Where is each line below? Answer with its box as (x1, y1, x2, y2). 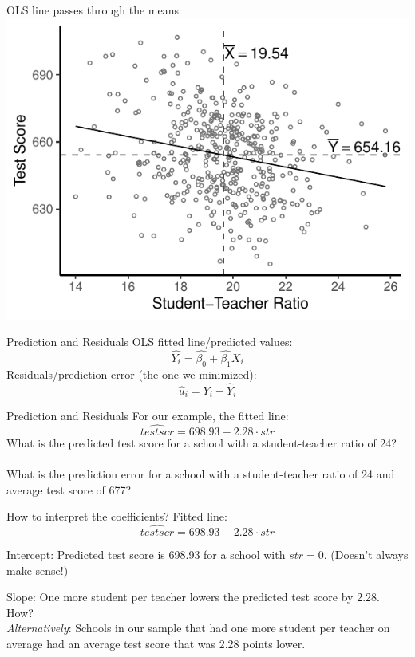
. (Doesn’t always (323, 546, 409, 563)
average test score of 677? (6, 481, 132, 498)
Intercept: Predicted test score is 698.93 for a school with (6, 546, 286, 563)
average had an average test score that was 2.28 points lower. (6, 635, 306, 652)
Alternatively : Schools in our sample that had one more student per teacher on (6, 620, 390, 636)
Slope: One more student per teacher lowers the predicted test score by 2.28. (6, 588, 380, 605)
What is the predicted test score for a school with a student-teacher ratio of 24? (6, 434, 397, 450)
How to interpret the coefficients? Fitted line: (6, 508, 227, 525)
